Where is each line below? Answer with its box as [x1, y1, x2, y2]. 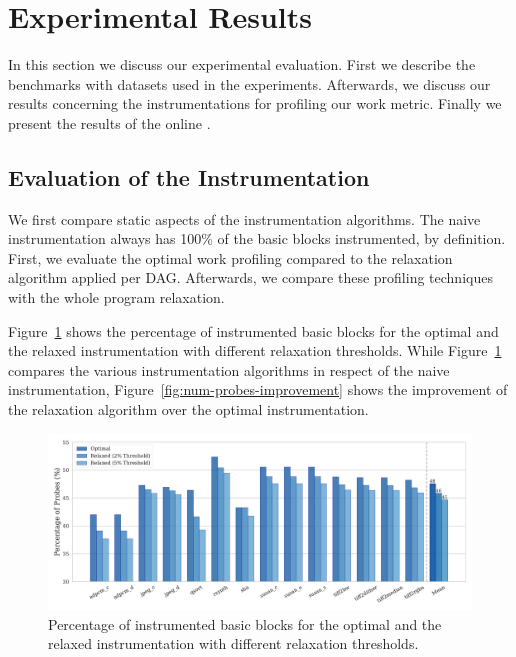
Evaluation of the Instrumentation [8, 161, 370, 192]
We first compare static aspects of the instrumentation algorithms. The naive [8, 208, 481, 229]
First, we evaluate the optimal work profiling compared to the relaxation [8, 247, 453, 268]
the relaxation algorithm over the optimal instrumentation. [8, 399, 369, 420]
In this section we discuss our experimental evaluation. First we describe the [8, 54, 476, 75]
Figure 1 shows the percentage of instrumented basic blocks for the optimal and [8, 320, 499, 341]
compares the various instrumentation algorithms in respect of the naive [8, 359, 450, 380]
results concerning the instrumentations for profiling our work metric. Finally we [8, 93, 502, 114]
